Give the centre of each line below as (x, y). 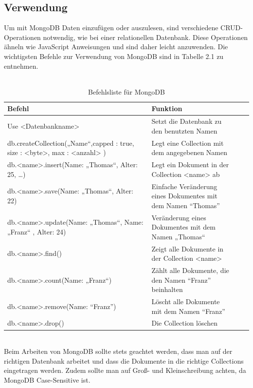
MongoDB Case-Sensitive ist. (47, 379)
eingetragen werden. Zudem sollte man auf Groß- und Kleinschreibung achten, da (125, 370)
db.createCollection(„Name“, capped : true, (71, 143)
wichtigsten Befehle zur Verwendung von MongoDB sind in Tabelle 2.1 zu (114, 56)
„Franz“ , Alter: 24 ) (37, 231)
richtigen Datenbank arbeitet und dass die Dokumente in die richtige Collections (124, 360)
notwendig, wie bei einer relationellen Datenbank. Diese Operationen (145, 37)
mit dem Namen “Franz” (188, 311)
